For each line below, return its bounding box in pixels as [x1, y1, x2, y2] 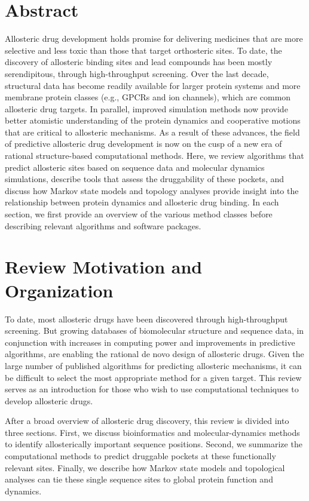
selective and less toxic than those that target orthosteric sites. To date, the [5, 44, 282, 56]
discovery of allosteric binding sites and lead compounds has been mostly [5, 56, 273, 68]
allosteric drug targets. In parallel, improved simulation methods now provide [5, 102, 288, 115]
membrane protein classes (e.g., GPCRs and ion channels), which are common [5, 91, 291, 103]
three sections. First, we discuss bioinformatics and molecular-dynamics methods [5, 426, 300, 438]
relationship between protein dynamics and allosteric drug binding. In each [5, 196, 279, 208]
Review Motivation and [5, 254, 203, 279]
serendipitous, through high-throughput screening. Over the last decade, [5, 67, 269, 79]
